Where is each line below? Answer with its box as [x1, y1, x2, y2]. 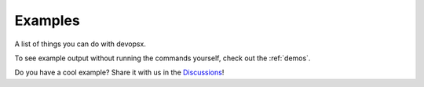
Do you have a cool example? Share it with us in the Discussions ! [14, 67, 225, 78]
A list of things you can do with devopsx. [14, 39, 147, 49]
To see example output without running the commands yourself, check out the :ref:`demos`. [14, 53, 311, 63]
